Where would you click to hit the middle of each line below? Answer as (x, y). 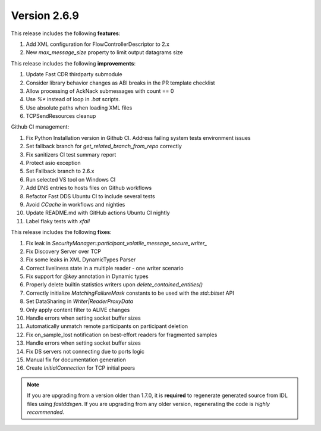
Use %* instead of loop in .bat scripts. (73, 99)
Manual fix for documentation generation (76, 360)
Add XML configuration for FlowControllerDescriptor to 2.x (97, 44)
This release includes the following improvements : (73, 63)
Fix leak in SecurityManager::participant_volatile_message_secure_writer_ (117, 243)
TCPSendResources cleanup (61, 116)
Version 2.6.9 (45, 15)
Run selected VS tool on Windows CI (71, 179)
